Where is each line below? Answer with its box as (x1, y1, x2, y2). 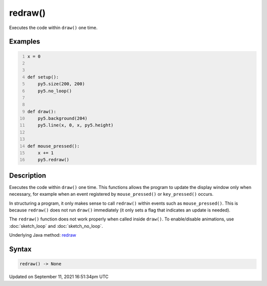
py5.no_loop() (38, 88, 72, 94)
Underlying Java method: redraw (9, 232, 77, 238)
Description (9, 171, 46, 179)
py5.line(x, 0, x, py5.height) (38, 122, 114, 128)
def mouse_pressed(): (27, 143, 80, 149)
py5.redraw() (38, 157, 69, 163)
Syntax (9, 245, 32, 253)
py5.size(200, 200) (38, 81, 85, 87)
